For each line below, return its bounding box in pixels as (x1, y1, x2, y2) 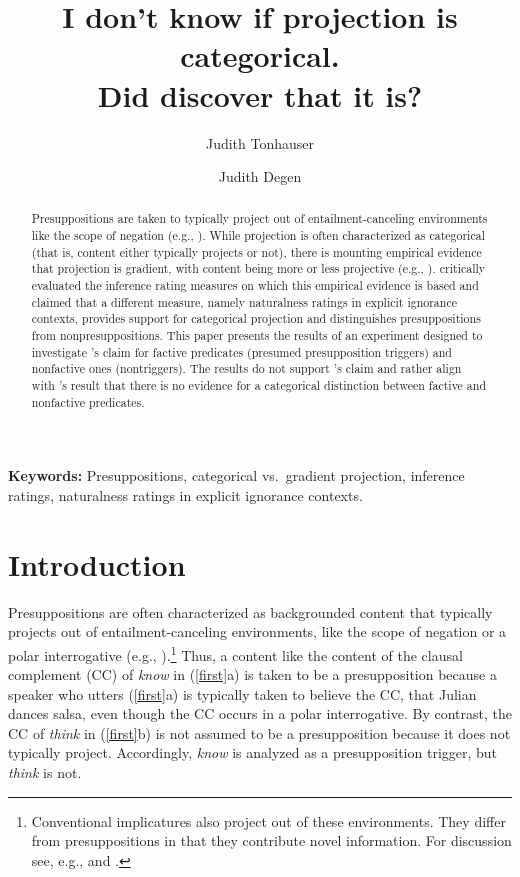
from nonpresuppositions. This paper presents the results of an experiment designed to (31, 327, 483, 344)
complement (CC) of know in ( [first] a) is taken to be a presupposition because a (8, 664, 497, 685)
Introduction (8, 543, 186, 584)
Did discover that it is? (97, 74, 423, 115)
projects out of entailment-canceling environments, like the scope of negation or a (8, 621, 507, 642)
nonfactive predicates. (31, 393, 145, 410)
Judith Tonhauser (205, 132, 315, 153)
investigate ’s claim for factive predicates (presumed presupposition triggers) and (31, 343, 452, 360)
